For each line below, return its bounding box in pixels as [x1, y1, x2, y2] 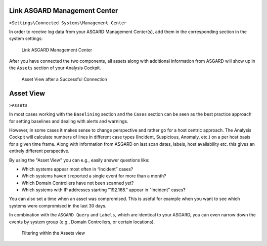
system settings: [9, 36, 43, 41]
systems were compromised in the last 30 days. [9, 203, 107, 208]
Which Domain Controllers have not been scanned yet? [21, 180, 134, 186]
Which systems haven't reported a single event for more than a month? [21, 173, 167, 179]
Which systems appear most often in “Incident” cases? [21, 166, 133, 172]
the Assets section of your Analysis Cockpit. [9, 65, 101, 71]
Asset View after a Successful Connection [21, 76, 107, 82]
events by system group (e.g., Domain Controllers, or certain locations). [9, 219, 155, 225]
